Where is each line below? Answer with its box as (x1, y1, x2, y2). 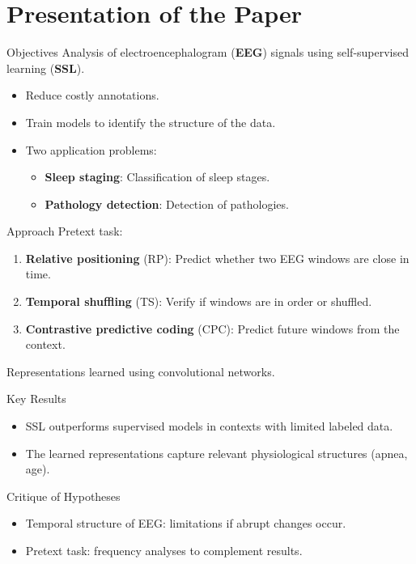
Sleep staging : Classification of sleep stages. (45, 168, 270, 185)
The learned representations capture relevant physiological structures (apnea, (25, 444, 408, 461)
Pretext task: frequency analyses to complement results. (25, 542, 303, 558)
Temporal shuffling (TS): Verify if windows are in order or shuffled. (25, 293, 372, 310)
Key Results (6, 390, 66, 407)
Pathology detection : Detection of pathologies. (45, 195, 289, 212)
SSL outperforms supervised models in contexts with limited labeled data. (25, 418, 393, 435)
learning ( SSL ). (6, 59, 85, 76)
